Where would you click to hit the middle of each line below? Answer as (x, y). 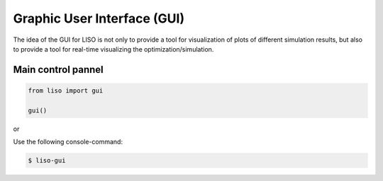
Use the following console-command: (68, 142)
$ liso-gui (47, 160)
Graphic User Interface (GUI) (99, 18)
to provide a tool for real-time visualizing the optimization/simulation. (113, 49)
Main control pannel (59, 70)
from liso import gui (66, 90)
